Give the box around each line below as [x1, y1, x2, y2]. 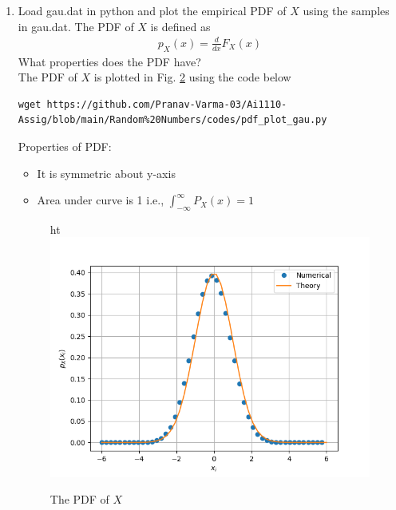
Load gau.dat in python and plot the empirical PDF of [18, 2, 287, 18]
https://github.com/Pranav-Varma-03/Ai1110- [46, 98, 287, 110]
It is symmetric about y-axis [37, 164, 176, 181]
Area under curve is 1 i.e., [37, 192, 164, 208]
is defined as [150, 18, 211, 34]
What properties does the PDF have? [18, 53, 201, 69]
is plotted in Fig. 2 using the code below [93, 69, 291, 85]
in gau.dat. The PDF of [18, 18, 134, 34]
